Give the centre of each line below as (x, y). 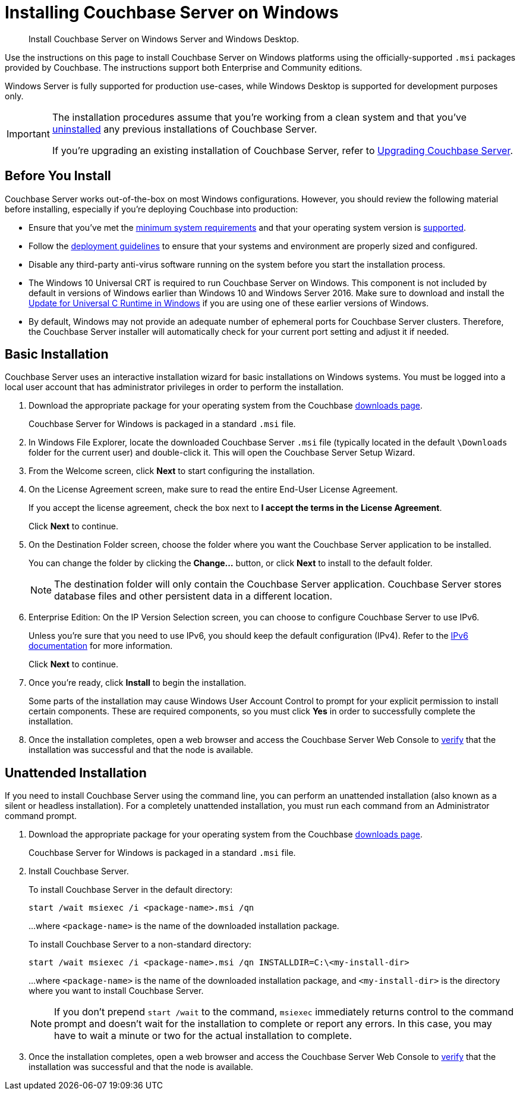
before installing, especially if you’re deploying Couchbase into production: (152, 209)
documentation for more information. (101, 646)
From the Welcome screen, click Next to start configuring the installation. (172, 471)
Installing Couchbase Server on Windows (172, 12)
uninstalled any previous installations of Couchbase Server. (185, 129)
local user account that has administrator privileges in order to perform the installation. (174, 387)
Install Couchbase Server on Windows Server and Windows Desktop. (164, 39)
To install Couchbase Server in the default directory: (131, 890)
